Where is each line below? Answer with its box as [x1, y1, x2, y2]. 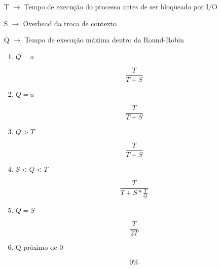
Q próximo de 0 [15, 242, 63, 252]
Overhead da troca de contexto [23, 18, 117, 28]
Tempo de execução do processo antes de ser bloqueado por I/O [24, 1, 218, 11]
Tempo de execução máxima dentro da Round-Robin [24, 35, 184, 45]
